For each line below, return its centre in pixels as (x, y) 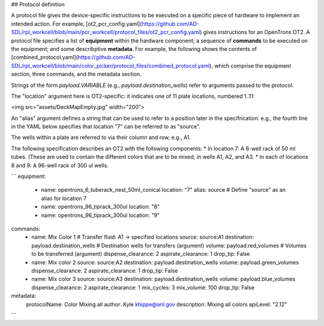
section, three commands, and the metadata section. (76, 74)
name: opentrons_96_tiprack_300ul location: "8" (100, 207)
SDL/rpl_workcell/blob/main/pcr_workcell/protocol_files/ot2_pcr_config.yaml (106, 32)
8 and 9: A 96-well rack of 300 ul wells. (60, 165)
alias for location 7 (64, 198)
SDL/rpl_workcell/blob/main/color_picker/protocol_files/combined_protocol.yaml (110, 65)
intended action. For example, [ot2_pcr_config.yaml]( (76, 23)
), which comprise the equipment (250, 65)
